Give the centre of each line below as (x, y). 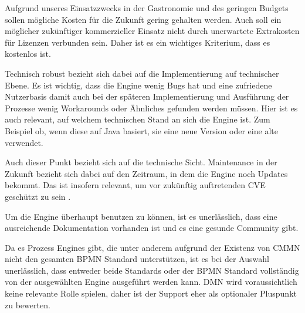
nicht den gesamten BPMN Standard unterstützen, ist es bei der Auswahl (137, 259)
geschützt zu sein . (38, 196)
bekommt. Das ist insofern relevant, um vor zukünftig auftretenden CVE (135, 185)
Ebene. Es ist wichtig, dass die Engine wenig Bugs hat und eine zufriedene (138, 85)
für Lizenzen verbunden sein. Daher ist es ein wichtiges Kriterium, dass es (138, 42)
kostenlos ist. (28, 54)
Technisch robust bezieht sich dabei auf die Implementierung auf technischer (142, 73)
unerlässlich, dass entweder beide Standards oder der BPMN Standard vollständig (152, 270)
